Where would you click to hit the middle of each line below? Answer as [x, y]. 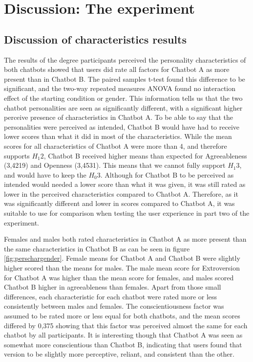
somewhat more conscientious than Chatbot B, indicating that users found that [123, 344]
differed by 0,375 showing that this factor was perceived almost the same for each [126, 325]
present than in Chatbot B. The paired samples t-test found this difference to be [125, 79]
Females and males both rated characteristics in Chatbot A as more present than [125, 239]
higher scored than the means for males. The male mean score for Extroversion [122, 268]
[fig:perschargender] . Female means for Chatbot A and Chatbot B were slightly [122, 258]
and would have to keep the [45, 174]
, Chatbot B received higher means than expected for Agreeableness [145, 155]
